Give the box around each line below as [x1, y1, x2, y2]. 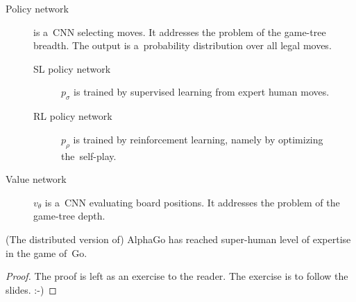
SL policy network [33, 61, 111, 75]
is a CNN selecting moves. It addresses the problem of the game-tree [33, 24, 326, 39]
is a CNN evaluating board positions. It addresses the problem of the [44, 195, 340, 209]
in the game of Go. [6, 245, 87, 260]
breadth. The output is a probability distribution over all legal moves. [33, 38, 332, 53]
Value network [6, 172, 67, 186]
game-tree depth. [33, 208, 105, 223]
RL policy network [33, 109, 112, 123]
